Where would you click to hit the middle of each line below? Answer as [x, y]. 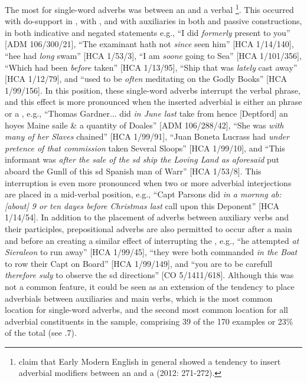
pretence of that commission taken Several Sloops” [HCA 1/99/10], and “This [145, 148]
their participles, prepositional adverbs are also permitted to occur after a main [148, 228]
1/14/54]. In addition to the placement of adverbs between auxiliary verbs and [147, 217]
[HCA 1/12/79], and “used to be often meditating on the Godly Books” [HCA [146, 79]
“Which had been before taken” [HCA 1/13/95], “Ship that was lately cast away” [151, 67]
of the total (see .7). [41, 333]
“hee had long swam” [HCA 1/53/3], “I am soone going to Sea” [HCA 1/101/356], [153, 56]
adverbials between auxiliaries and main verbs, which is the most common [139, 298]
